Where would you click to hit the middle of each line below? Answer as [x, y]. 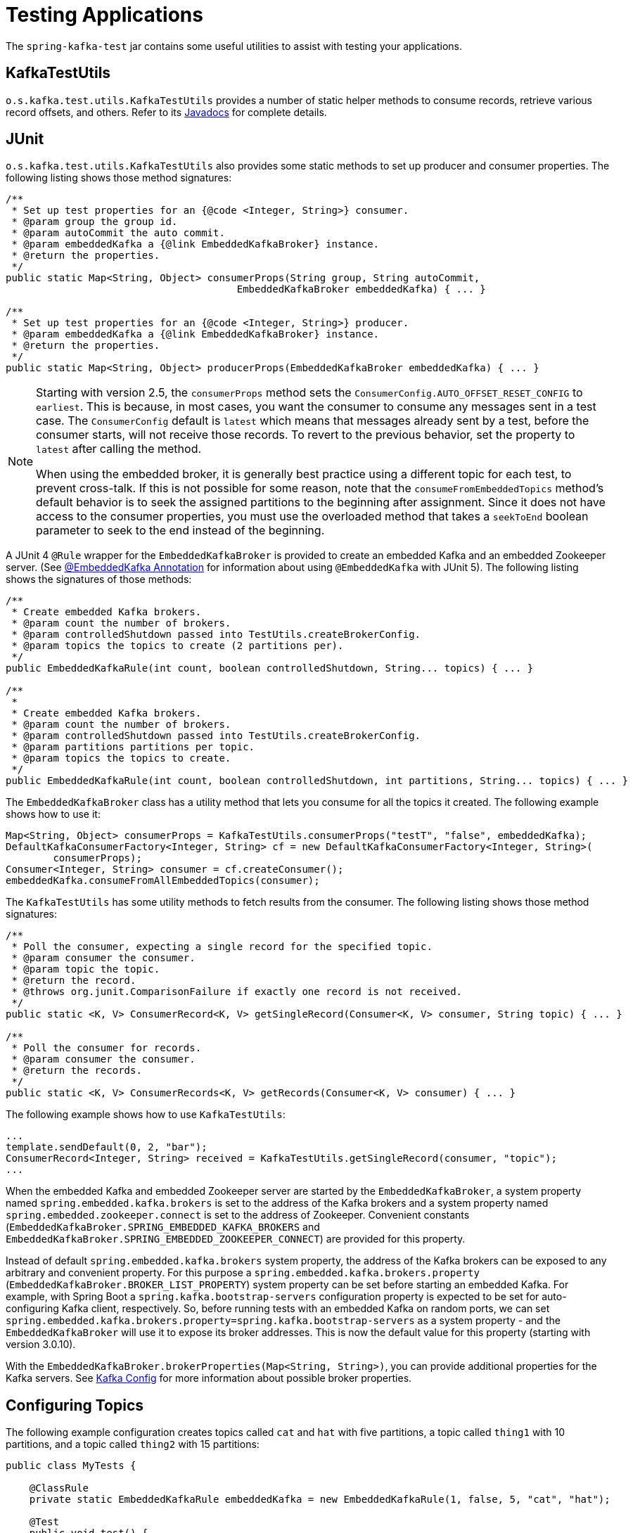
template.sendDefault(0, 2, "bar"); [107, 1147]
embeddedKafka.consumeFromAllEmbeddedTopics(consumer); [163, 881]
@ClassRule [59, 1488]
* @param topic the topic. [86, 969]
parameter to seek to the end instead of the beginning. [180, 531]
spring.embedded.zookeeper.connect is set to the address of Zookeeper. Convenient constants [238, 1215]
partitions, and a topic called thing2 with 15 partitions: [133, 1444]
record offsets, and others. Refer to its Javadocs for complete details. [166, 112]
